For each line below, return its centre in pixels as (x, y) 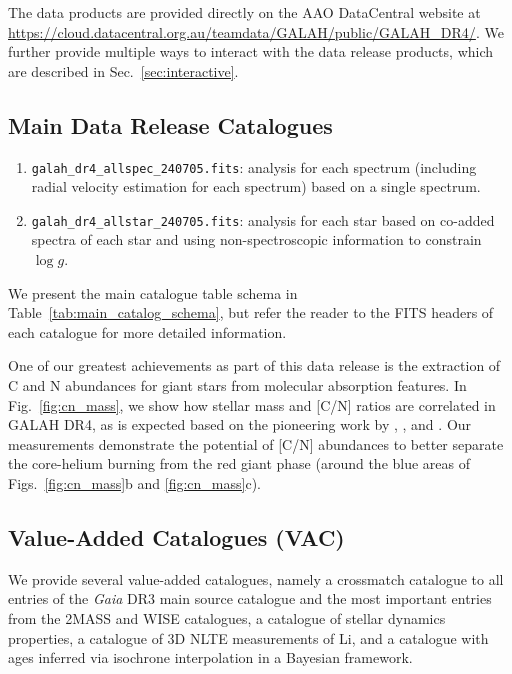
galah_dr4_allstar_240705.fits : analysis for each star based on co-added (263, 219)
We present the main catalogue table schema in (153, 292)
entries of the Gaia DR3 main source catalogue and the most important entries (250, 598)
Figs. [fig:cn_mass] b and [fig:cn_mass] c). (135, 483)
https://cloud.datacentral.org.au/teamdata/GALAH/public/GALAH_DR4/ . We (256, 31)
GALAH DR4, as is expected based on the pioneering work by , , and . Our (240, 424)
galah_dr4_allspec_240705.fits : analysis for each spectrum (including (254, 166)
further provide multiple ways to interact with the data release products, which (251, 51)
